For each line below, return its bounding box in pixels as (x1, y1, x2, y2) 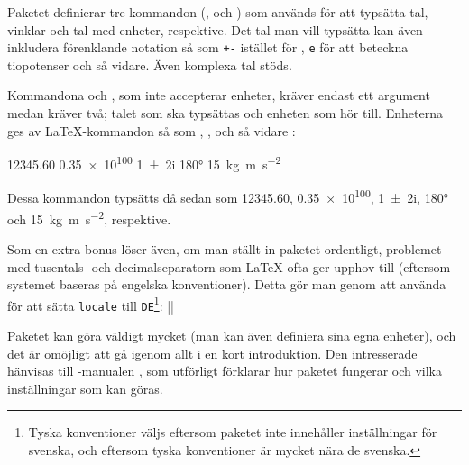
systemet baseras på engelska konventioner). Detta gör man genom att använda (7, 275, 446, 294)
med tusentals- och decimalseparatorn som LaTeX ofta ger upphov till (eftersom (7, 257, 451, 276)
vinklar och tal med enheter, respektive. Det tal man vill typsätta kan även (7, 20, 423, 39)
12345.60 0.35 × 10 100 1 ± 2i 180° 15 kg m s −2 (7, 152, 281, 173)
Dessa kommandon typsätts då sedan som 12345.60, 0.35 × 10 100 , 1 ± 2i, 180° (7, 186, 448, 207)
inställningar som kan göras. (7, 378, 163, 397)
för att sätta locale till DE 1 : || (7, 293, 174, 315)
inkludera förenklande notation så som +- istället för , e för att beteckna (7, 38, 409, 57)
